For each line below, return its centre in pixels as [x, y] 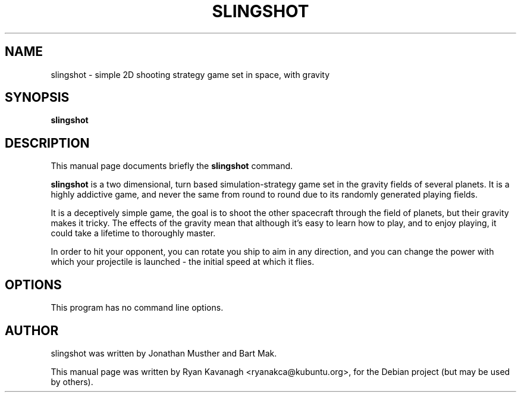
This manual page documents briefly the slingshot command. [172, 166]
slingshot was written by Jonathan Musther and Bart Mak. [164, 353]
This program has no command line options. [137, 308]
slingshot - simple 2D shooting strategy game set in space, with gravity [190, 74]
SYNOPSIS [37, 98]
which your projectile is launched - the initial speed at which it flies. [183, 262]
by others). [72, 382]
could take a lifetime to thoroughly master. [133, 233]
